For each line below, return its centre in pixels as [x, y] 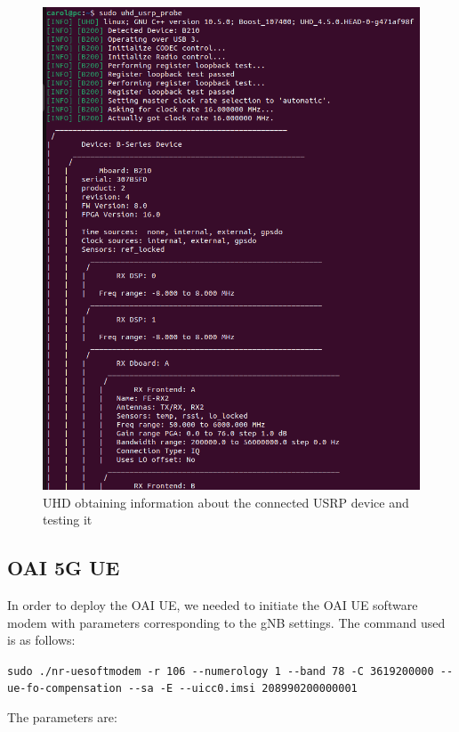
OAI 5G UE [64, 568]
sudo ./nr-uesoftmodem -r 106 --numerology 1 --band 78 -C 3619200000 [221, 671]
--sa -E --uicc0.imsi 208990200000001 [243, 689]
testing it [68, 520]
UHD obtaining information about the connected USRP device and [226, 502]
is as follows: [41, 640]
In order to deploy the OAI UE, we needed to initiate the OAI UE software [213, 605]
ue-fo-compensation [64, 689]
